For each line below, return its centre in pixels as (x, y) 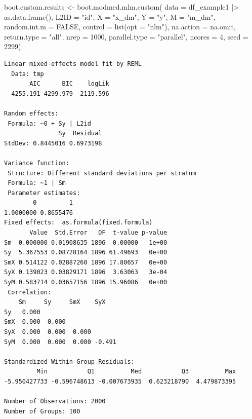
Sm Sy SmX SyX (62, 302)
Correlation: (30, 292)
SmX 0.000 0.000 (35, 322)
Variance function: (37, 163)
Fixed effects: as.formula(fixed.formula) (78, 223)
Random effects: (31, 113)
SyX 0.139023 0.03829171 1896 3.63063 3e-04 (86, 272)
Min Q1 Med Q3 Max (136, 372)
